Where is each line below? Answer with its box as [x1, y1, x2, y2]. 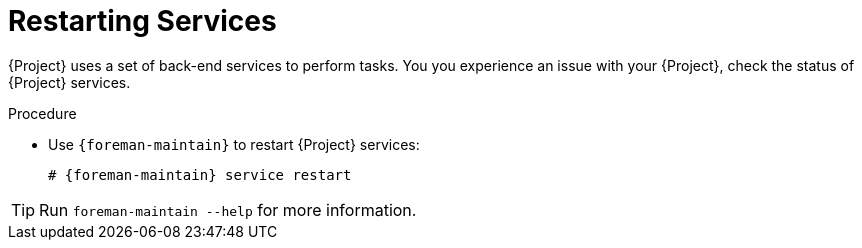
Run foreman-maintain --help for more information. [39, 199, 417, 220]
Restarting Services [8, 4, 277, 38]
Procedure [8, 104, 77, 122]
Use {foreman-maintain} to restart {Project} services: [48, 135, 420, 153]
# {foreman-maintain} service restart [48, 166, 352, 183]
